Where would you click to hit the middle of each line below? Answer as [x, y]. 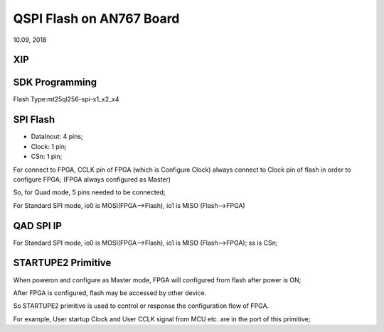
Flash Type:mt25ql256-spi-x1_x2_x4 [66, 99]
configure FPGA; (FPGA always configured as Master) [92, 179]
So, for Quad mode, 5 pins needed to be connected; [90, 192]
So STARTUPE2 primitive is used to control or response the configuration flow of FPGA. [141, 306]
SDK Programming [55, 83]
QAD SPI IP [37, 226]
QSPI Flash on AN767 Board [96, 18]
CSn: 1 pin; [47, 157]
